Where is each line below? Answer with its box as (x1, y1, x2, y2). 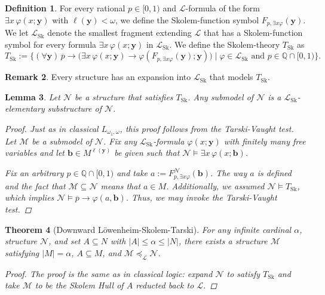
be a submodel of (32, 134, 92, 147)
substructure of (47, 102, 102, 115)
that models (209, 70, 253, 83)
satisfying (5, 246, 39, 259)
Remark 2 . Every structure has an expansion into (5, 70, 191, 83)
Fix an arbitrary (5, 167, 64, 179)
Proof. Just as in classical (5, 122, 99, 135)
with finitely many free (223, 134, 306, 147)
